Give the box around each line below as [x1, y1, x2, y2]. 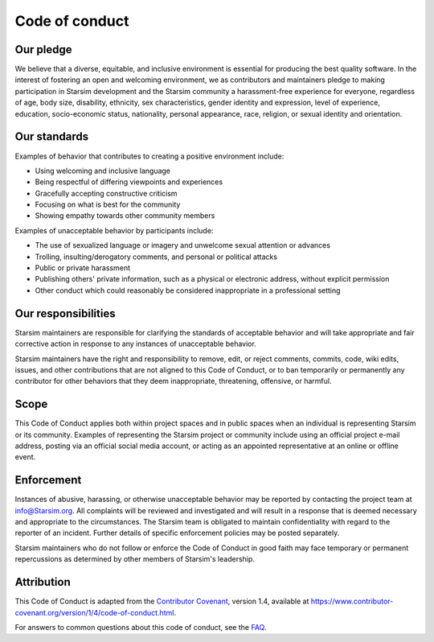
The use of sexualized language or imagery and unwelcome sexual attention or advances [35, 241, 331, 250]
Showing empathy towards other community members [35, 211, 215, 220]
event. [14, 452, 36, 462]
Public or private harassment [35, 263, 131, 273]
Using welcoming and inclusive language [35, 166, 171, 175]
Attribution [14, 575, 72, 589]
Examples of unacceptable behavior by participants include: [14, 225, 214, 235]
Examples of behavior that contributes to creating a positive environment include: [14, 151, 285, 161]
